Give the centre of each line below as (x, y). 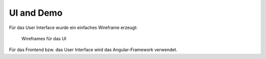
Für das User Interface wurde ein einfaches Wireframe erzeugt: (73, 28)
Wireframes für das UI (44, 38)
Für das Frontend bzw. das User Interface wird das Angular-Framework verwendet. (93, 50)
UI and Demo (36, 13)
